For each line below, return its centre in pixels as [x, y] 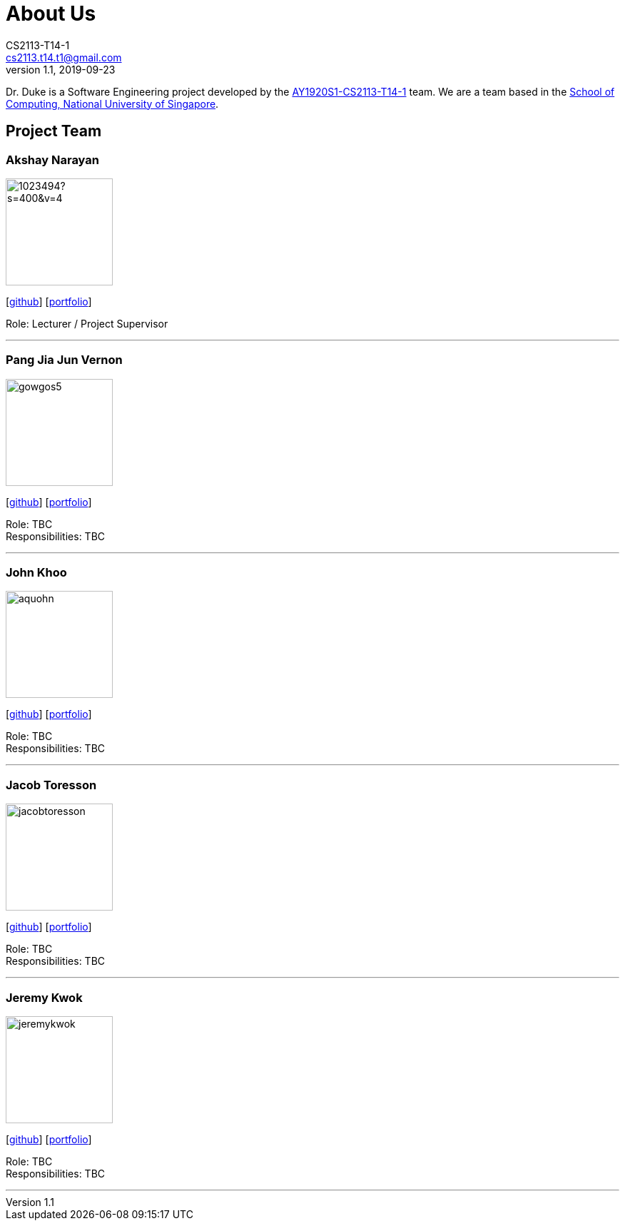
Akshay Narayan [52, 159]
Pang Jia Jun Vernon [64, 360]
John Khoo [36, 573]
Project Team [54, 131]
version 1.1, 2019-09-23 [61, 69]
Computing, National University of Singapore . [112, 103]
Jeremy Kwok [44, 997]
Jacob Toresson [51, 785]
